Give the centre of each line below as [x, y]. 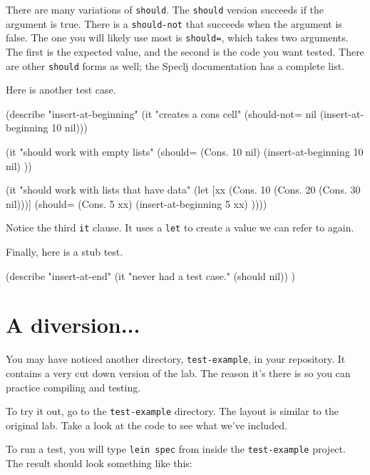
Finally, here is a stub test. [65, 252]
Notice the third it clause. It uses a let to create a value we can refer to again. [180, 227]
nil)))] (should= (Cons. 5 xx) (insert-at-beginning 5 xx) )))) [137, 203]
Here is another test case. [61, 90]
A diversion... [73, 325]
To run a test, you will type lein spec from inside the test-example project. [176, 449]
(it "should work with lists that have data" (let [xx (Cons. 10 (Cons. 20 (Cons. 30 [183, 190]
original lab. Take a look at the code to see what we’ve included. [147, 425]
